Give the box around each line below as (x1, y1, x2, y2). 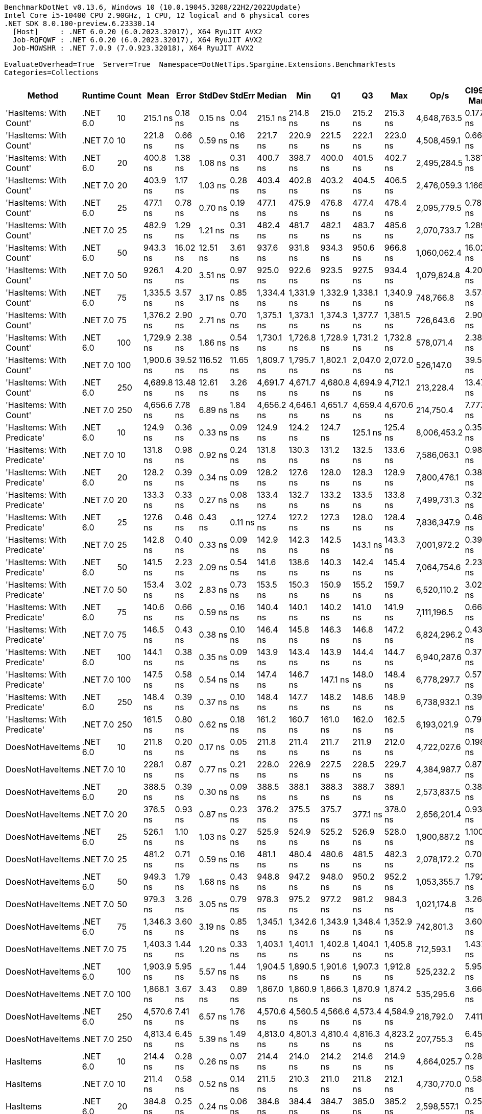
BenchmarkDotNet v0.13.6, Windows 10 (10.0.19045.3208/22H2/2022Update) (4, 3, 301, 11)
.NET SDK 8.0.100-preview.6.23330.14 (4, 19, 155, 28)
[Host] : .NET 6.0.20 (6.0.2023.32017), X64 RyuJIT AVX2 (12, 28, 262, 36)
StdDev (199, 90, 228, 101)
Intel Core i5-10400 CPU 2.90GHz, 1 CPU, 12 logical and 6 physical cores (4, 11, 310, 19)
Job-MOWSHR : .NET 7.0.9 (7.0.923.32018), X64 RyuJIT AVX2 (12, 44, 254, 52)
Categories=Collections (4, 68, 99, 77)
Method (27, 90, 59, 101)
